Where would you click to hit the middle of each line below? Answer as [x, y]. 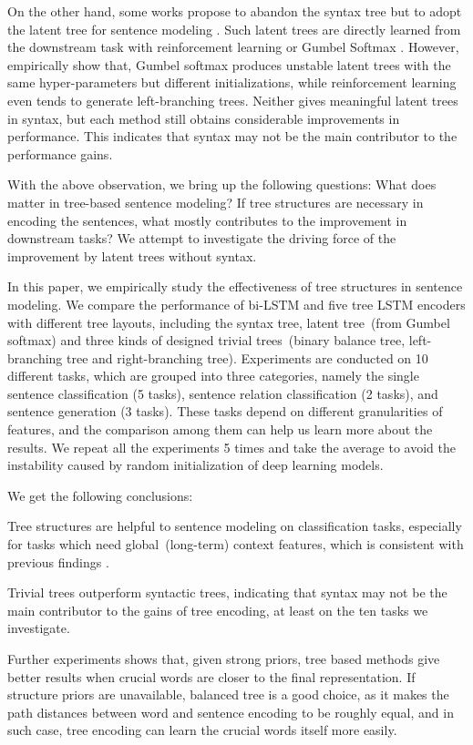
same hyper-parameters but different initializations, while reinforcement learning [232, 82]
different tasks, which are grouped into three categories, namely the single [213, 376]
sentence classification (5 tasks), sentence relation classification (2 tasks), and [223, 393]
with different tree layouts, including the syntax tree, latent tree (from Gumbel [229, 322]
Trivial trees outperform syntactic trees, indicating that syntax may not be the [227, 592]
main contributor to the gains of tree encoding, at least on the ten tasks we [218, 610]
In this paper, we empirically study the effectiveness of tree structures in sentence [235, 286]
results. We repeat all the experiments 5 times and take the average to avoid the [231, 447]
